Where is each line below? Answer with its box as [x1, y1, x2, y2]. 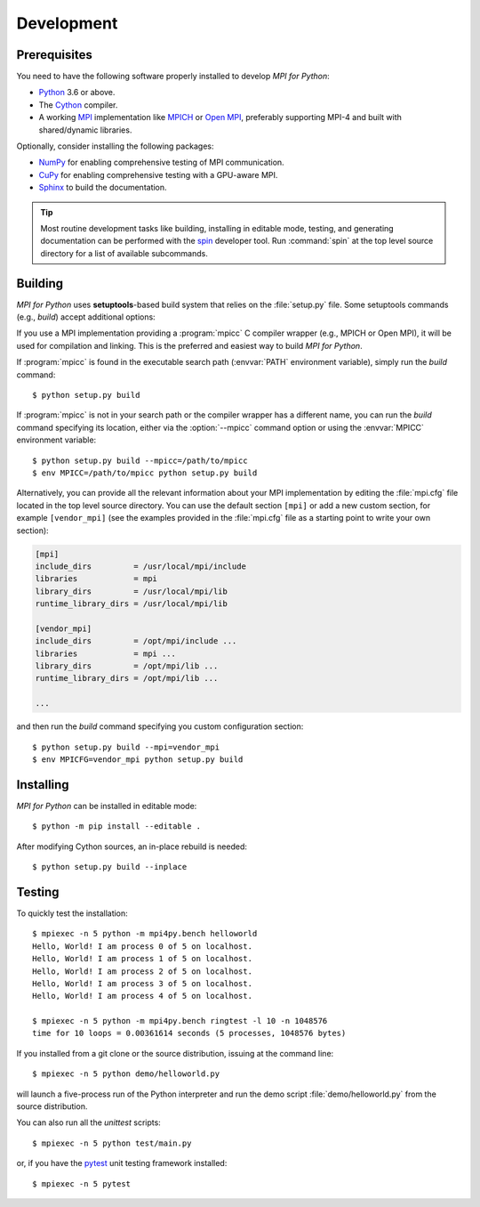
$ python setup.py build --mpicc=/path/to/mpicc [32, 455, 248, 466]
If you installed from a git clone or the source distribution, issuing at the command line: [16, 1048, 334, 1058]
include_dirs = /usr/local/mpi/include [35, 561, 246, 571]
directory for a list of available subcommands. [40, 247, 208, 258]
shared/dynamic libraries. [38, 125, 132, 135]
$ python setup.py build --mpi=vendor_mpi [32, 741, 220, 752]
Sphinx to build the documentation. [38, 182, 168, 193]
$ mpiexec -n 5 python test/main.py [32, 1138, 192, 1148]
